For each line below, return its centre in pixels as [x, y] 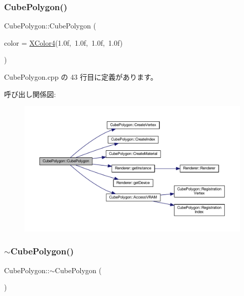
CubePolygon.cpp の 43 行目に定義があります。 [81, 77]
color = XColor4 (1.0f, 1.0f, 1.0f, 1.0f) [64, 42]
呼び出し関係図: [30, 94]
